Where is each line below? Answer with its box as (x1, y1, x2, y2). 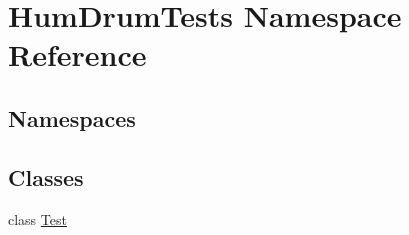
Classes (8, 161, 84, 192)
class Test (8, 208, 67, 229)
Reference (8, 34, 147, 75)
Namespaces (8, 102, 136, 133)
